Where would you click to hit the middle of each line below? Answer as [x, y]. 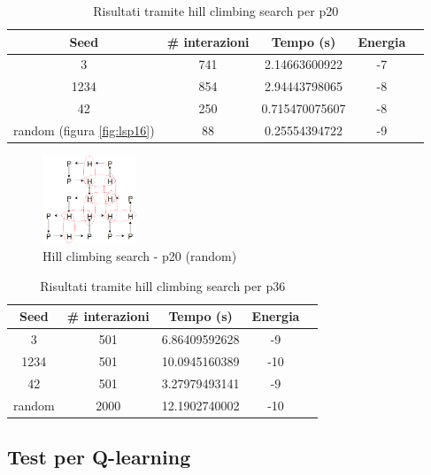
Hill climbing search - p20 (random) [140, 256]
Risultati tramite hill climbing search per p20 [216, 11]
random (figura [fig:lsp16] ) [84, 130]
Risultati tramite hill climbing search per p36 [163, 285]
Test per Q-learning [99, 457]
